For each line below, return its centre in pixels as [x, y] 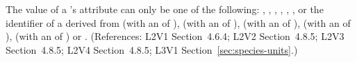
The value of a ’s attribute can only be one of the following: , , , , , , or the [165, 9]
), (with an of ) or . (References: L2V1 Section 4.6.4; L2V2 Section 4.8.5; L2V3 [175, 36]
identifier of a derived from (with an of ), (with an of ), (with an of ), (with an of [178, 22]
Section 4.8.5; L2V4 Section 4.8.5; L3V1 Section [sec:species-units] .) [152, 49]
